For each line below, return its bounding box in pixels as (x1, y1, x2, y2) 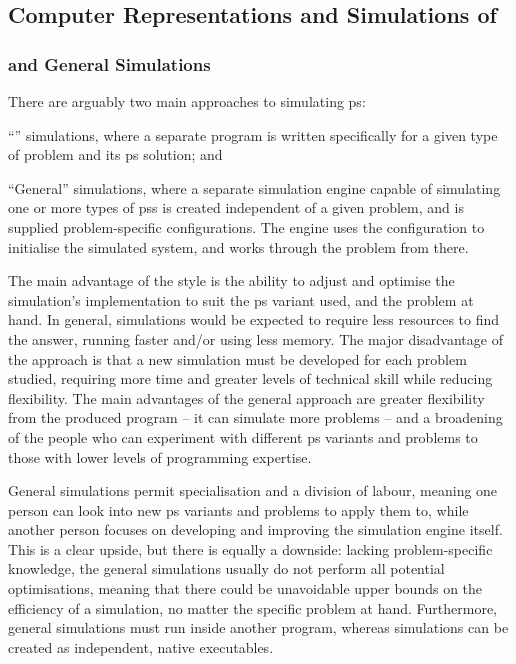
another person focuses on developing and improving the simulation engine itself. (8, 519, 503, 540)
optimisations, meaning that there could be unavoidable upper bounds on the (8, 578, 483, 599)
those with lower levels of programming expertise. (8, 446, 312, 467)
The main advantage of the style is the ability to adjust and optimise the (8, 270, 455, 291)
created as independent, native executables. (8, 636, 274, 657)
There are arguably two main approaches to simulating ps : (8, 91, 366, 111)
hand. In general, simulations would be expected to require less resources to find (8, 309, 500, 330)
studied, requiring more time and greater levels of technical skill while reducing (8, 368, 493, 389)
